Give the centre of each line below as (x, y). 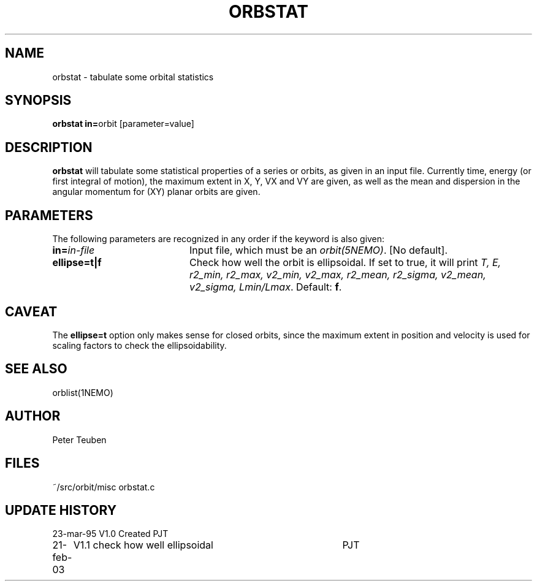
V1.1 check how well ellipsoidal (143, 545)
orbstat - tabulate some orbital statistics (133, 77)
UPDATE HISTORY (61, 510)
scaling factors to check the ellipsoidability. (139, 345)
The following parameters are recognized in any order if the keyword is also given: (219, 239)
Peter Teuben (79, 439)
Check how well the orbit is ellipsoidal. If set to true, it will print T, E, (345, 263)
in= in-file (74, 250)
